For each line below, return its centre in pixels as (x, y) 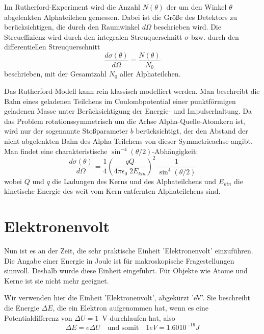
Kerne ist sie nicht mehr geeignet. (57, 280)
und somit (123, 328)
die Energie (22, 307)
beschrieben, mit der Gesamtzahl (55, 74)
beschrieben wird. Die (187, 27)
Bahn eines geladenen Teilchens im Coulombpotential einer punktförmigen (120, 101)
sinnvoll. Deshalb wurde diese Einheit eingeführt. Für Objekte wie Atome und (126, 271)
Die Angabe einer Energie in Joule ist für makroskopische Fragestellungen (119, 260)
